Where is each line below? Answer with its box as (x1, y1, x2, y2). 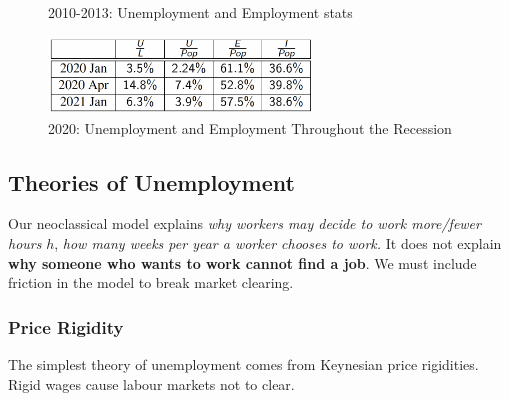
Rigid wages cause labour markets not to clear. (8, 373, 295, 394)
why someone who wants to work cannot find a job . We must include (8, 252, 477, 273)
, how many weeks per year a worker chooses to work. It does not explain (54, 233, 502, 254)
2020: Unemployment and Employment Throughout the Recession (48, 117, 452, 138)
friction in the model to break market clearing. (8, 272, 294, 293)
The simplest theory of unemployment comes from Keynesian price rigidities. (8, 354, 479, 375)
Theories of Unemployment (8, 166, 295, 197)
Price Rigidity (8, 314, 124, 339)
